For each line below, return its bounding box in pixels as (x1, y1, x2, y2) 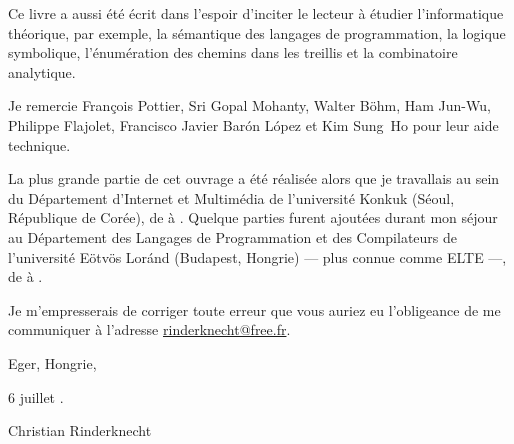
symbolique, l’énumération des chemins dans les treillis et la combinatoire (8, 42, 458, 63)
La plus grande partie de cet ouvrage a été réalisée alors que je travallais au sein (8, 168, 500, 189)
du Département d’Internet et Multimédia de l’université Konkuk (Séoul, (8, 187, 455, 208)
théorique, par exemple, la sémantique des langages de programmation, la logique (8, 22, 506, 43)
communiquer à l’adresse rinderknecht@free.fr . (8, 319, 291, 340)
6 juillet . (8, 386, 64, 407)
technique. (8, 134, 71, 155)
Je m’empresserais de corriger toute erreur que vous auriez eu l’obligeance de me (8, 299, 501, 320)
